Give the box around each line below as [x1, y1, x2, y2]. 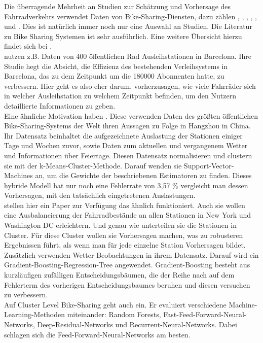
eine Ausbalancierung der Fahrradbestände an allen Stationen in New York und [4, 210, 251, 220]
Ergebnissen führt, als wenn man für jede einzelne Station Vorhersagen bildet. [4, 239, 246, 250]
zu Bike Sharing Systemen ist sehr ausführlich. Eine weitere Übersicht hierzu [4, 30, 242, 41]
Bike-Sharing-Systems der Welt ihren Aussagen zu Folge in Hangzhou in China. [4, 120, 251, 131]
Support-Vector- [183, 160, 234, 170]
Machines [4, 170, 33, 181]
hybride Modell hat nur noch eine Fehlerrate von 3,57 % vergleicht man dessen [4, 180, 248, 190]
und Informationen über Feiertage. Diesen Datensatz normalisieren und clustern [4, 150, 252, 160]
